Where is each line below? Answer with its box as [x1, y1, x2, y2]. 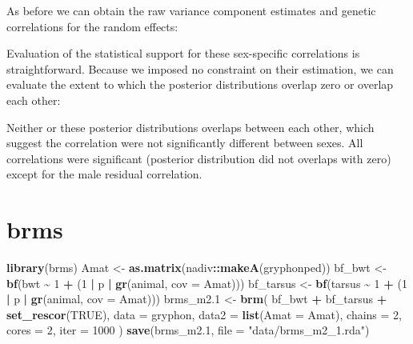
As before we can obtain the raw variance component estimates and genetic [6, 2, 376, 18]
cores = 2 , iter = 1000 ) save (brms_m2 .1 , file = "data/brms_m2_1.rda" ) [6, 322, 370, 338]
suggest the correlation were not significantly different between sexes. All [6, 134, 363, 151]
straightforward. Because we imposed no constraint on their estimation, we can [6, 60, 394, 77]
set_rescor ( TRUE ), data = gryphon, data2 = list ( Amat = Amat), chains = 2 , [6, 306, 402, 322]
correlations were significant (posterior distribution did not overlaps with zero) [6, 150, 391, 166]
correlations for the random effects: [6, 18, 178, 34]
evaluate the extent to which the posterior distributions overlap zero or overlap [6, 76, 394, 93]
